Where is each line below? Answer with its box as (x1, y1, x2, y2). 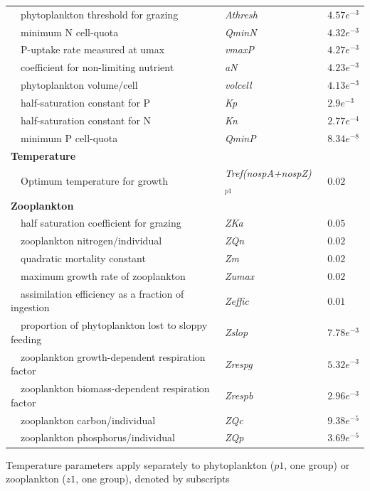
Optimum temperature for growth (20, 173, 169, 188)
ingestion (11, 300, 50, 315)
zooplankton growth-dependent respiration (20, 349, 206, 364)
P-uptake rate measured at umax (20, 42, 165, 57)
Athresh (224, 6, 258, 21)
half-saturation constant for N (20, 112, 152, 127)
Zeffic (224, 293, 249, 308)
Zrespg (224, 356, 253, 371)
